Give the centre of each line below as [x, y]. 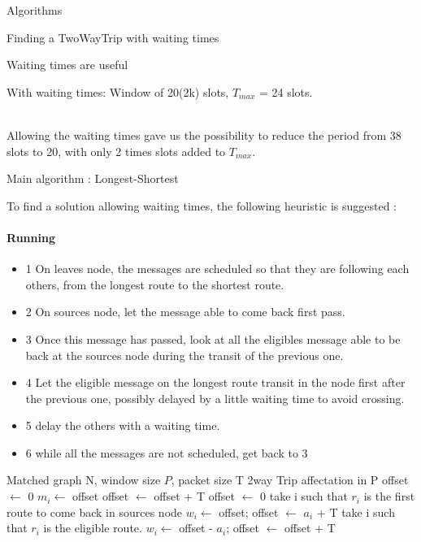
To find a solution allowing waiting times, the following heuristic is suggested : [202, 205]
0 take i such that [304, 496]
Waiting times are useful [67, 65]
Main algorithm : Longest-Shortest [93, 178]
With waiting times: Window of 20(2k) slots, [118, 91]
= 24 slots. [286, 91]
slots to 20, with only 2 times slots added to [116, 151]
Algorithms [35, 10]
